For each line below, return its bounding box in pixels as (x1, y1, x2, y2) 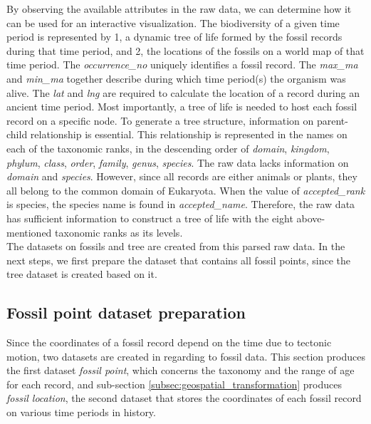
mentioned (6, 224, 52, 239)
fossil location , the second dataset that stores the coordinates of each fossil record (6, 391, 362, 405)
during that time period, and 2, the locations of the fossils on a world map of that (6, 43, 365, 58)
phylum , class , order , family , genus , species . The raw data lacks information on (6, 155, 349, 170)
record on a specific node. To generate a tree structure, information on (6, 113, 314, 128)
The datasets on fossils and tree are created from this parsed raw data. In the (6, 239, 345, 254)
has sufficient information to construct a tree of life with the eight (6, 210, 293, 225)
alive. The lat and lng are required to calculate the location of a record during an (6, 85, 360, 100)
